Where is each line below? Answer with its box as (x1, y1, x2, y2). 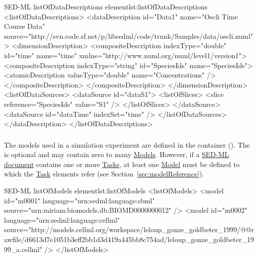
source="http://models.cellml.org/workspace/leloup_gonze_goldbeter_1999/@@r (4, 224, 254, 235)
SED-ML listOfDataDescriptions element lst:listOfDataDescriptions (4, 1, 208, 11)
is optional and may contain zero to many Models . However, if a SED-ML (4, 149, 229, 160)
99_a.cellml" (4, 244, 42, 254)
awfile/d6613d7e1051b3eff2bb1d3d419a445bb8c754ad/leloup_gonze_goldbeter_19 (4, 234, 254, 244)
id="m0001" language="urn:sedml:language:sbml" (4, 195, 155, 205)
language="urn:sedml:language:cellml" (4, 214, 120, 225)
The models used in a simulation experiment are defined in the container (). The (4, 139, 250, 150)
